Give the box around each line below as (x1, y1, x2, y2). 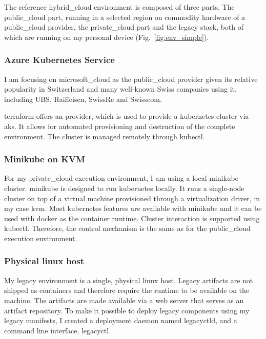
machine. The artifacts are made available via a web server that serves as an (4, 294, 244, 305)
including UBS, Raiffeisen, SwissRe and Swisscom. (4, 93, 162, 104)
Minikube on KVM (4, 153, 85, 165)
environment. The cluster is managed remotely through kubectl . (4, 131, 205, 141)
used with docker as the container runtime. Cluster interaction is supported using (4, 213, 260, 223)
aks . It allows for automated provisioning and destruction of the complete (4, 120, 235, 131)
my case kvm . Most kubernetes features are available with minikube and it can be (4, 203, 262, 214)
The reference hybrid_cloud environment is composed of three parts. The (4, 2, 235, 12)
